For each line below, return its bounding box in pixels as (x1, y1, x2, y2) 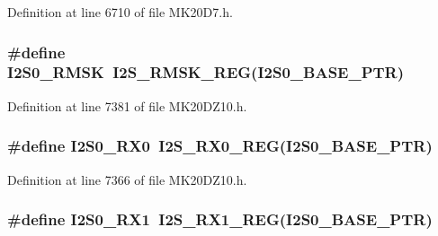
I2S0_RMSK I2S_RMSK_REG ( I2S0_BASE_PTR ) (7, 61, 405, 83)
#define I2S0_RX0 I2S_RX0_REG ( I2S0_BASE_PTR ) (7, 135, 433, 157)
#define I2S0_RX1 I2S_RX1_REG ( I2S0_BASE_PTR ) (7, 208, 433, 231)
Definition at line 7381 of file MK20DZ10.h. (7, 96, 247, 115)
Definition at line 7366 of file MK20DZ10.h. (7, 170, 247, 188)
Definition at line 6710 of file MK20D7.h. (7, 3, 233, 21)
